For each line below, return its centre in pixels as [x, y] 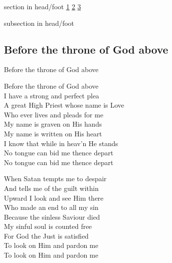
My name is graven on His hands [53, 124]
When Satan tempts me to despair [55, 178]
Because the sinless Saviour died [52, 216]
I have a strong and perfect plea [52, 95]
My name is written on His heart [53, 133]
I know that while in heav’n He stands [61, 143]
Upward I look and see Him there [54, 197]
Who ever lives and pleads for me [54, 114]
